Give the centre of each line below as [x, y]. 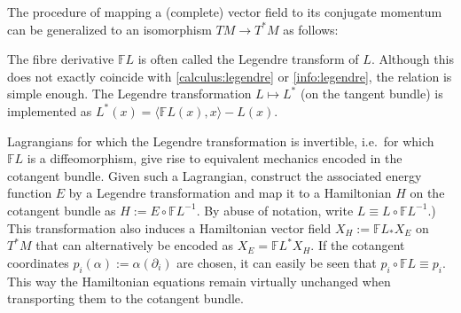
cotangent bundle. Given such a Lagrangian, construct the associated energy [215, 175]
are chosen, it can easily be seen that [277, 262]
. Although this [412, 59]
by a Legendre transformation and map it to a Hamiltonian [230, 193]
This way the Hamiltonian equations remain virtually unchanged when [199, 281]
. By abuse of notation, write [275, 210]
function [30, 193]
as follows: [311, 29]
